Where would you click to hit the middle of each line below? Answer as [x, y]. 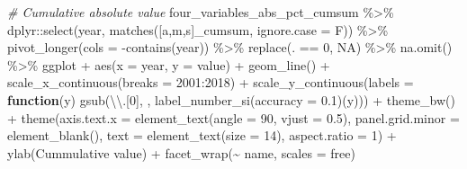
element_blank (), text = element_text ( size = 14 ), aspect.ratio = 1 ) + [202, 135]
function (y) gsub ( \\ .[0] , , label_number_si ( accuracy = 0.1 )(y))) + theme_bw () [231, 99]
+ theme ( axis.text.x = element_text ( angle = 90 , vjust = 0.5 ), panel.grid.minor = [233, 117]
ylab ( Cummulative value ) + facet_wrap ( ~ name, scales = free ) [181, 152]
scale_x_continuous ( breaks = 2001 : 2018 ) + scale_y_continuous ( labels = [211, 82]
